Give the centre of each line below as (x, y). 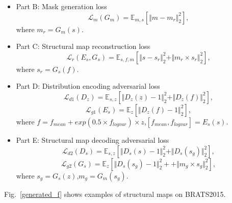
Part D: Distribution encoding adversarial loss (88, 86)
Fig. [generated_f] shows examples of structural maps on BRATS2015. (115, 194)
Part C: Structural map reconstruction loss (83, 46)
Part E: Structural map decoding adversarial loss (93, 139)
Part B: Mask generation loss (61, 6)
